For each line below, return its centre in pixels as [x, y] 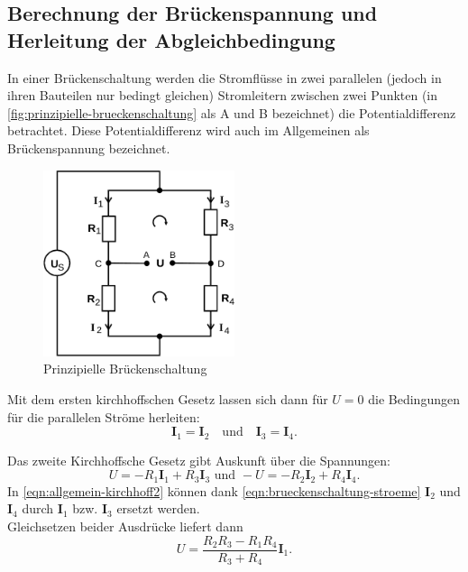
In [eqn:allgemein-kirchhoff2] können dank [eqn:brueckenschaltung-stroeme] [214, 490]
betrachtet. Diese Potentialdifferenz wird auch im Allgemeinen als [188, 130]
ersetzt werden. [158, 508]
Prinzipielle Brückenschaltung [125, 369]
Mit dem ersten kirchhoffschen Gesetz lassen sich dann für [168, 399]
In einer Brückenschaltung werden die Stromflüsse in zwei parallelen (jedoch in [225, 77]
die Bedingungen [414, 399]
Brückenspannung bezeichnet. [89, 148]
